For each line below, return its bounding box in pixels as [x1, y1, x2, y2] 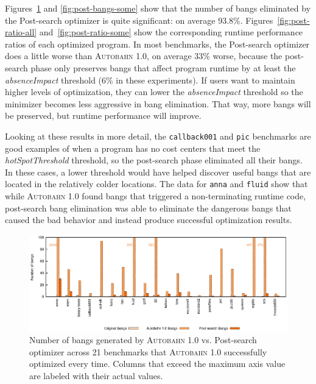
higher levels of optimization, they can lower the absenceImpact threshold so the [5, 85, 303, 98]
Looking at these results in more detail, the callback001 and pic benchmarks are [5, 129, 311, 142]
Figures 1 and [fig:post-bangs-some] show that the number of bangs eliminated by [5, 2, 311, 14]
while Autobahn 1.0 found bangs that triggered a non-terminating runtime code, [5, 190, 306, 202]
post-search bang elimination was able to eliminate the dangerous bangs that [5, 201, 292, 214]
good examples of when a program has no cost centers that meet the [5, 141, 261, 154]
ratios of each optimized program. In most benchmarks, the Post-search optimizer [5, 37, 310, 50]
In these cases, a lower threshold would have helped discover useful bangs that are [5, 165, 311, 178]
